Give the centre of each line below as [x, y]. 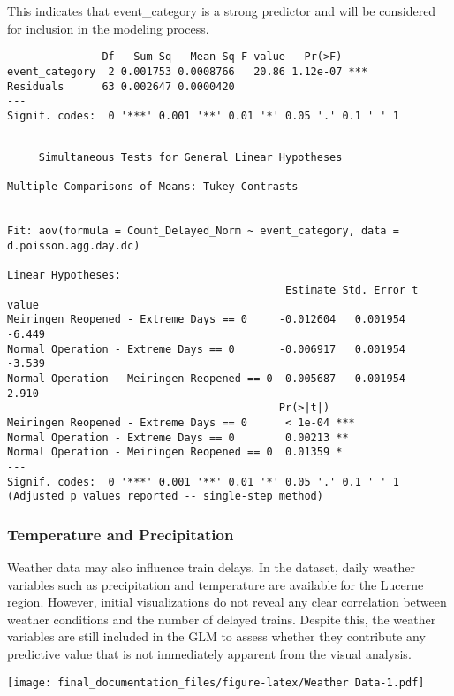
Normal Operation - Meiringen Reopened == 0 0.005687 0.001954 [207, 378]
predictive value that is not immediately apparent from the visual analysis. [209, 654]
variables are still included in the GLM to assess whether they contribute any [216, 636]
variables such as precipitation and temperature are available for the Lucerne [216, 584]
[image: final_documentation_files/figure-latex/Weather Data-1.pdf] [216, 682]
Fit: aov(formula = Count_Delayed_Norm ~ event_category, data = [203, 231]
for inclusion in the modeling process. [108, 28]
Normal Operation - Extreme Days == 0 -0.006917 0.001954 [207, 349]
